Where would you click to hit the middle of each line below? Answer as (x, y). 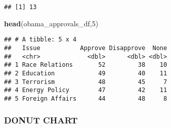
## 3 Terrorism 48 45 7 (86, 82)
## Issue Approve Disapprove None (86, 48)
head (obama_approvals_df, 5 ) (51, 23)
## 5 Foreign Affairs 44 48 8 (86, 98)
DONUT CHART (41, 120)
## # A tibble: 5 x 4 (40, 40)
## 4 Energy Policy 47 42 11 (86, 90)
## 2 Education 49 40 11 (86, 73)
